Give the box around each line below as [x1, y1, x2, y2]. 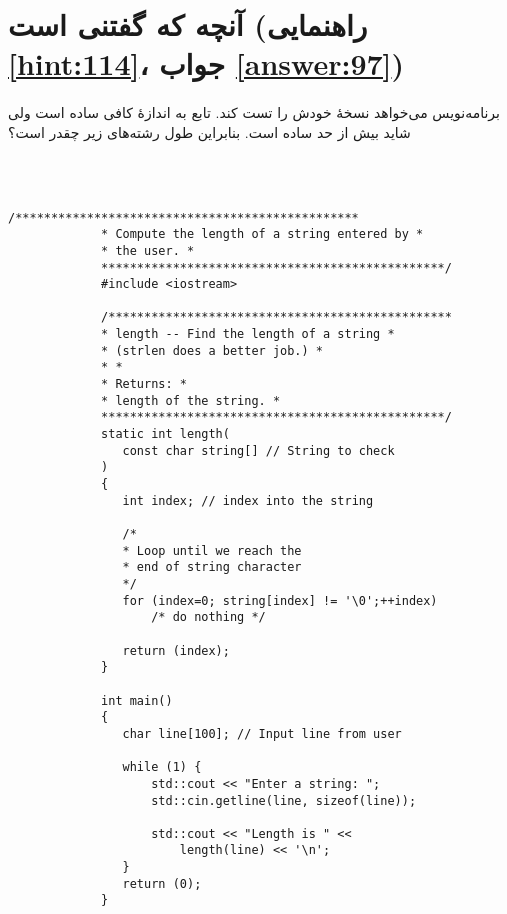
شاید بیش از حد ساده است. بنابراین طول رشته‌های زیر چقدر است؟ [8, 121, 411, 142]
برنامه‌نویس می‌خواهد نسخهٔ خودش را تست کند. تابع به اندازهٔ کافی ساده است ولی [8, 102, 500, 123]
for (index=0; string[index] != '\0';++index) [122, 593, 438, 608]
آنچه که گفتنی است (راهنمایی [8, 4, 368, 45]
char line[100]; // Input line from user [122, 726, 402, 741]
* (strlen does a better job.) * [101, 343, 323, 358]
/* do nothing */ [151, 610, 266, 625]
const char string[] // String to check [122, 443, 395, 458]
